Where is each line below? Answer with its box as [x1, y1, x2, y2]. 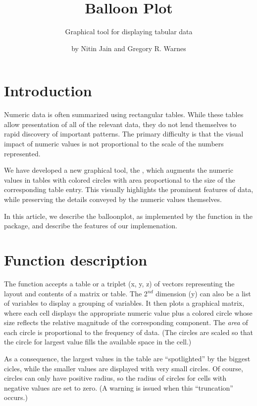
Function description [4, 249, 148, 270]
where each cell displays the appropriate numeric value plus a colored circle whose [4, 307, 253, 318]
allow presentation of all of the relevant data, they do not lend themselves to [4, 119, 236, 129]
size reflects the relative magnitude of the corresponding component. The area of [4, 317, 248, 328]
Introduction [4, 80, 92, 101]
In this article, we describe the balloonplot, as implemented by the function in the [4, 210, 253, 221]
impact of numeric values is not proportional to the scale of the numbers [4, 138, 224, 149]
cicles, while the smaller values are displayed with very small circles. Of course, [4, 363, 243, 373]
